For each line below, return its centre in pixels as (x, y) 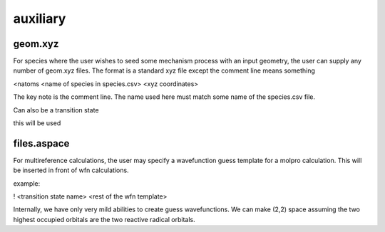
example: (27, 183)
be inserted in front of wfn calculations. (71, 170)
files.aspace (41, 143)
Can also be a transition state (56, 110)
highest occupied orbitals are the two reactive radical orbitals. (104, 219)
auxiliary (40, 19)
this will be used (37, 123)
